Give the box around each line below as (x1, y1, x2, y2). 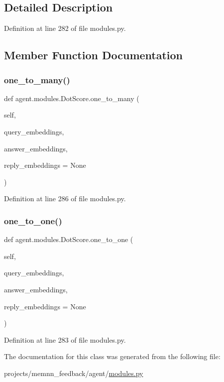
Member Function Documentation (4, 47, 183, 63)
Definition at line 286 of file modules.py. (4, 193, 126, 204)
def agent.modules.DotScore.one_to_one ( (4, 234, 133, 245)
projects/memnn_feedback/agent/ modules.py (4, 368, 143, 378)
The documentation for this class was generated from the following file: (4, 351, 221, 362)
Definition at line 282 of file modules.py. (4, 23, 126, 33)
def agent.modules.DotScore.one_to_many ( (4, 93, 139, 103)
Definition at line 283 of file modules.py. (4, 334, 126, 345)
